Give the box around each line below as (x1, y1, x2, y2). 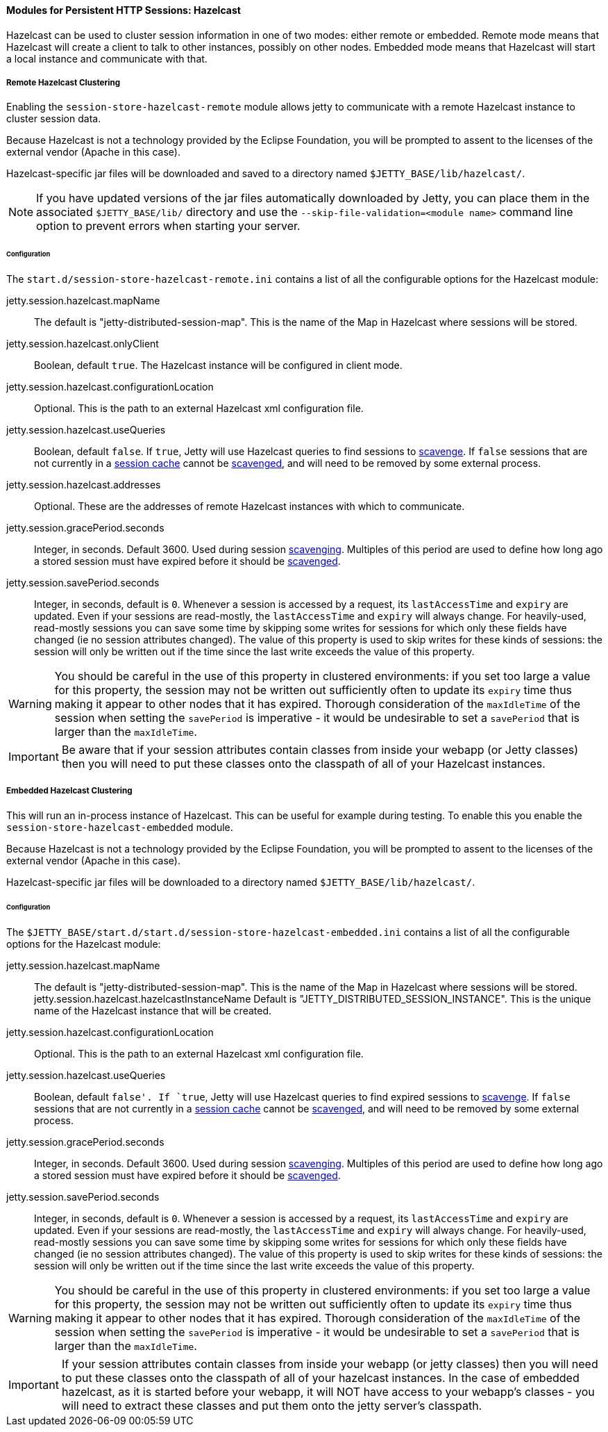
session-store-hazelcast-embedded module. (6, 821, 233, 833)
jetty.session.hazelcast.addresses (6, 479, 161, 491)
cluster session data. (6, 113, 101, 125)
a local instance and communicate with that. (6, 52, 208, 65)
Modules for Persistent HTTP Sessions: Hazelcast (6, 4, 241, 16)
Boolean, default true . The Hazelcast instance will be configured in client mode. (34, 359, 403, 372)
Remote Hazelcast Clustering (6, 78, 120, 88)
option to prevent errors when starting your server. (36, 219, 301, 233)
